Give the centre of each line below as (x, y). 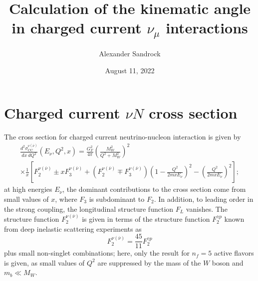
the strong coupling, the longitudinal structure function (89, 209)
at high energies (28, 189)
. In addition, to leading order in (204, 199)
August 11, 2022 (130, 70)
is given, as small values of (44, 262)
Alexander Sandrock (130, 54)
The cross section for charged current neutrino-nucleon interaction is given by (123, 137)
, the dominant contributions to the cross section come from (154, 189)
